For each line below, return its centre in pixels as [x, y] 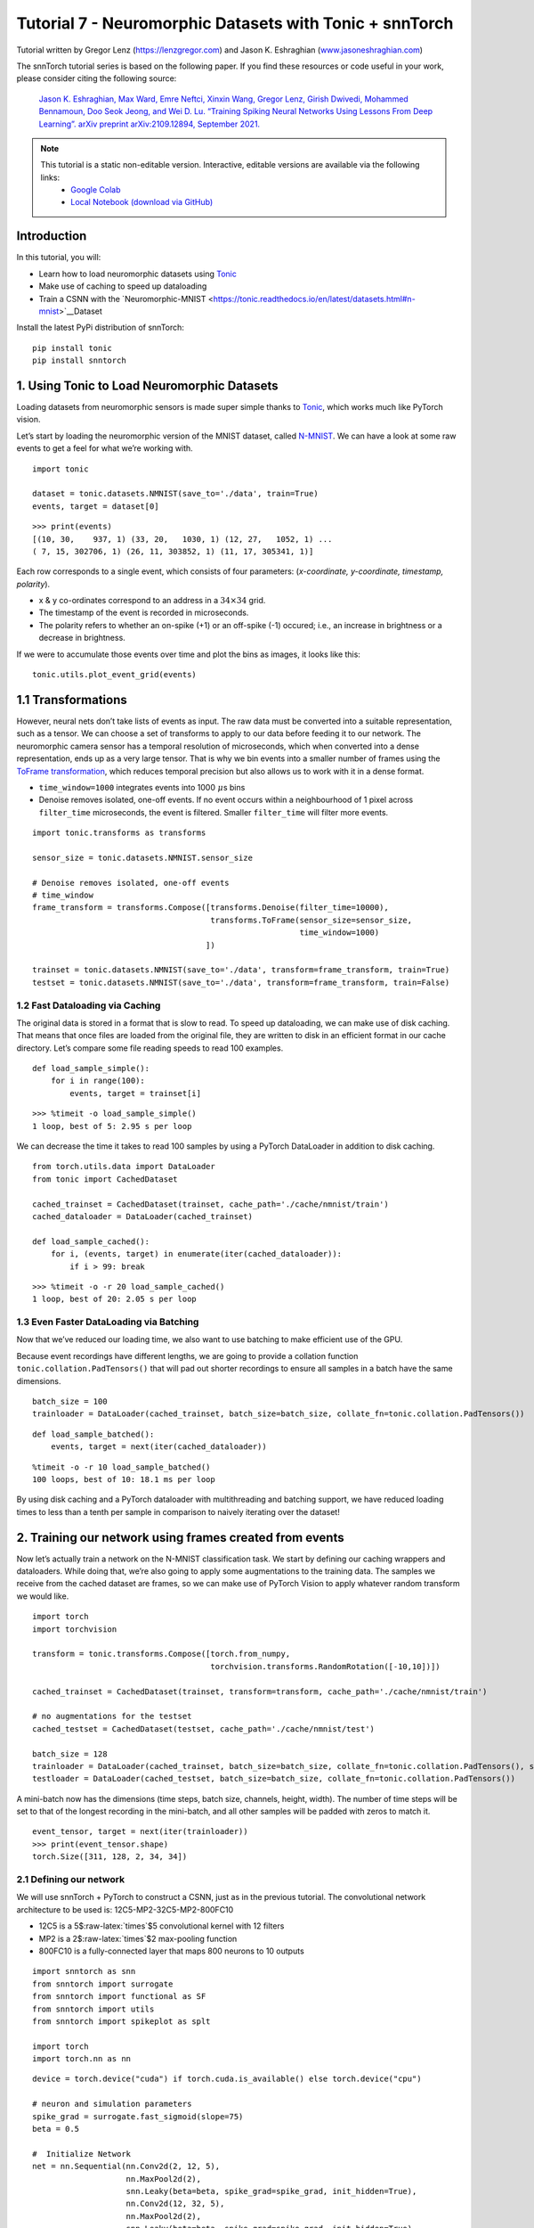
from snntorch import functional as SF [119, 1997]
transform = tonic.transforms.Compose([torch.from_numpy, [162, 1654]
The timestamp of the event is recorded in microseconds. [144, 613]
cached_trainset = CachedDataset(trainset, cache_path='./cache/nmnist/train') [210, 1204]
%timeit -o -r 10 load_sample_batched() [121, 1467]
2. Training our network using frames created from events [180, 1537]
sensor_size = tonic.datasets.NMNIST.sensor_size [143, 857]
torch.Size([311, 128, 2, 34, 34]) [110, 1857]
